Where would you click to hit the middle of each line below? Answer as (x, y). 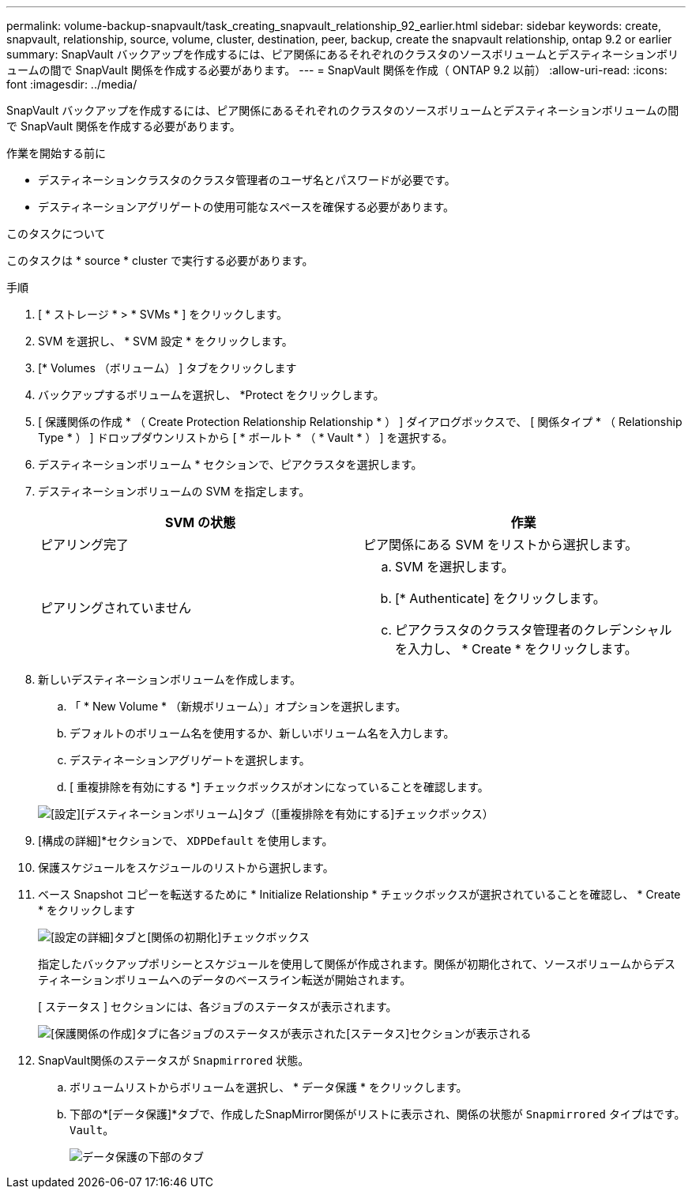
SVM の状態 (200, 522)
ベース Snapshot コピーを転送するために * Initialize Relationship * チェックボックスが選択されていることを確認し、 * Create (359, 894)
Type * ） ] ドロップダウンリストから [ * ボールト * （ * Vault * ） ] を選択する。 (246, 437)
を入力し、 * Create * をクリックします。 (516, 649)
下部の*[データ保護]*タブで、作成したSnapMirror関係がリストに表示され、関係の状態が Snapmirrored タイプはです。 (378, 1114)
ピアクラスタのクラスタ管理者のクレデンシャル (534, 630)
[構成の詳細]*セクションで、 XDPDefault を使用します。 (186, 841)
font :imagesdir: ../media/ (72, 84)
